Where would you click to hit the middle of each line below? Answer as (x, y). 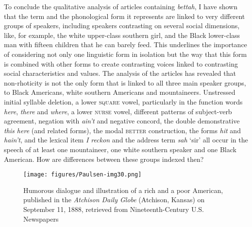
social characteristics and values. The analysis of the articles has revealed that (120, 73)
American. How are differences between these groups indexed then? (104, 159)
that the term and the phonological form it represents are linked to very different (125, 16)
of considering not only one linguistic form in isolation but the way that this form (126, 54)
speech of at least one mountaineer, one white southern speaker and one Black (120, 149)
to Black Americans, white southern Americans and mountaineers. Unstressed (120, 92)
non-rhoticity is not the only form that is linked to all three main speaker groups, (125, 82)
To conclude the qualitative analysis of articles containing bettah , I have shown (121, 6)
